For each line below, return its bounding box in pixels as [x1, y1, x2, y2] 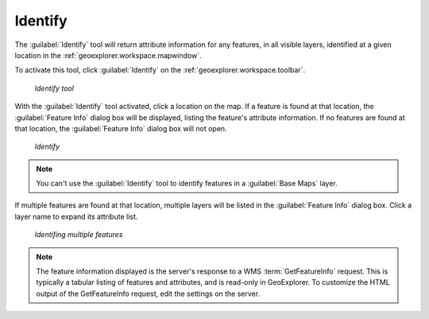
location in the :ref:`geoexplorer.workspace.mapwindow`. [14, 50, 202, 60]
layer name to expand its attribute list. [14, 212, 138, 221]
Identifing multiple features [34, 230, 123, 239]
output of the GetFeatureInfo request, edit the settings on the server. [36, 289, 261, 298]
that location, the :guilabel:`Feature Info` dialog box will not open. [14, 123, 227, 133]
